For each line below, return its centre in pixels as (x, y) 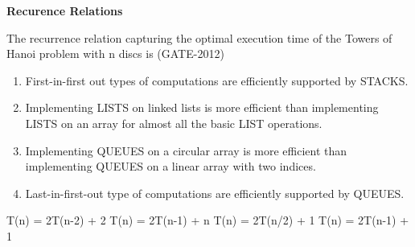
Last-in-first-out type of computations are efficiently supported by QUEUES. (215, 193)
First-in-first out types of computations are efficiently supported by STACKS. (217, 80)
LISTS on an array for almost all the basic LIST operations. (174, 123)
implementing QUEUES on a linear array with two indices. (171, 166)
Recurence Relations (65, 10)
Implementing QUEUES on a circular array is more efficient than (186, 150)
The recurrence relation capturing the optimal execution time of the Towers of (199, 37)
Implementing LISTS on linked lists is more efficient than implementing (202, 107)
